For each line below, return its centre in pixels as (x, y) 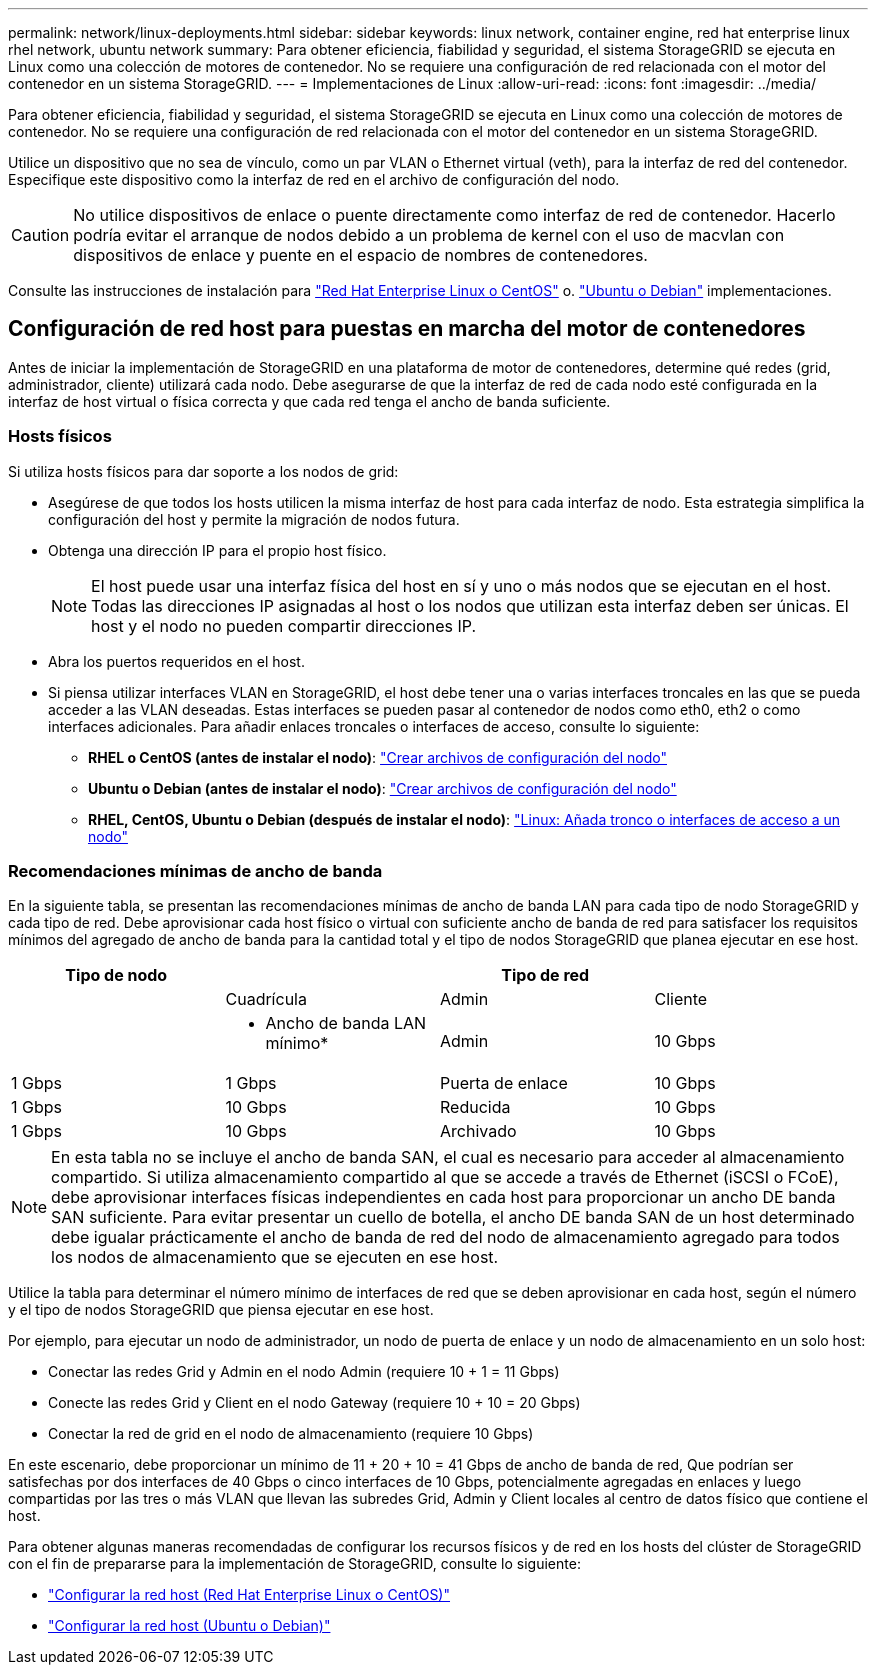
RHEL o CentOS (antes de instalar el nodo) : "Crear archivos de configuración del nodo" (377, 757)
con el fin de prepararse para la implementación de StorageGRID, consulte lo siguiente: (294, 1564)
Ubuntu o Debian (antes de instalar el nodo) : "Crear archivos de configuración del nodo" (382, 788)
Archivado (478, 1131)
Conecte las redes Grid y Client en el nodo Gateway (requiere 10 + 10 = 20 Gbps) (314, 1403)
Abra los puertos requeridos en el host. (176, 661)
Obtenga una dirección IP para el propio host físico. (217, 550)
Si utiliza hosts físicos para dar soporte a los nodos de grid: (203, 471)
